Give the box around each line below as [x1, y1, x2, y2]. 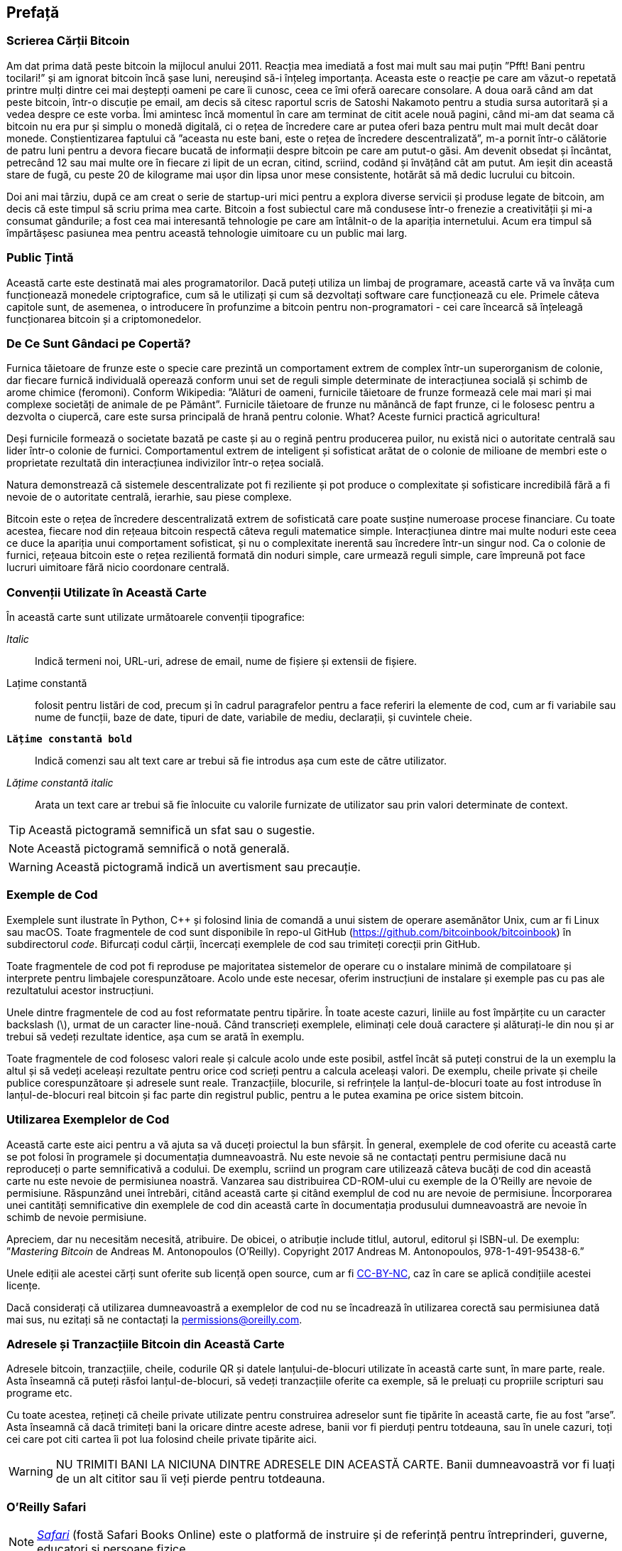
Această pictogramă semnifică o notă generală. [37, 841, 290, 856]
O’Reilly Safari [6, 1499, 87, 1514]
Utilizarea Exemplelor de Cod [6, 1112, 170, 1127]
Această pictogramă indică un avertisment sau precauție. [55, 860, 361, 875]
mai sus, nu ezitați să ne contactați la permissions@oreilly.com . [6, 1313, 302, 1326]
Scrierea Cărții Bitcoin [6, 33, 130, 48]
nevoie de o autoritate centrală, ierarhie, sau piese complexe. [6, 491, 292, 503]
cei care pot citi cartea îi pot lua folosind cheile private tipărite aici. [6, 1433, 317, 1446]
